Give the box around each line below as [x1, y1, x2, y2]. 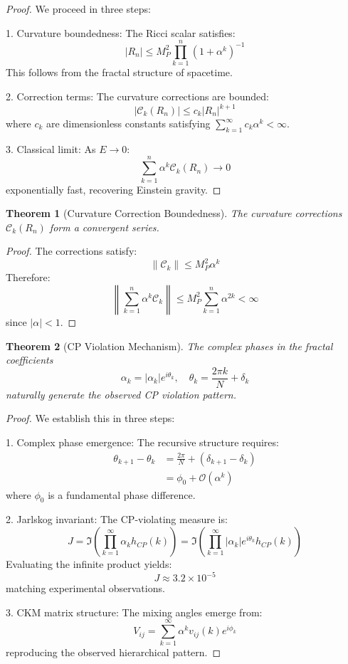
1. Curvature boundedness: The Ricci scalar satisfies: [6, 25, 236, 40]
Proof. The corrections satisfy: [6, 243, 137, 258]
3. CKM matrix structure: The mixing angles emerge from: [6, 604, 263, 619]
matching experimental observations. [6, 581, 165, 596]
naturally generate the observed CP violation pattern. [6, 386, 237, 401]
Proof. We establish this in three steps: [6, 411, 175, 426]
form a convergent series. [49, 219, 159, 234]
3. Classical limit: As [6, 141, 96, 156]
